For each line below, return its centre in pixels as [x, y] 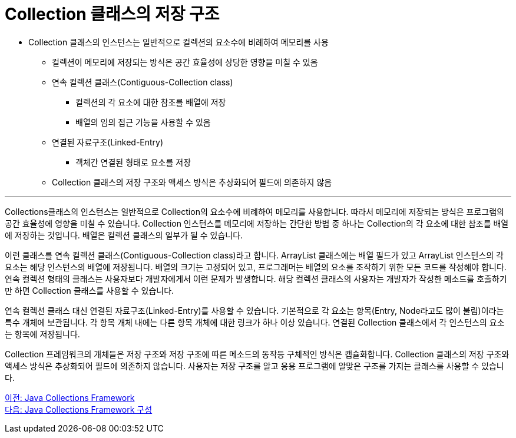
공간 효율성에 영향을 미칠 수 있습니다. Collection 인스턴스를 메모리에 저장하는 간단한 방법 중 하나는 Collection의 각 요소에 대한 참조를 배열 [257, 223]
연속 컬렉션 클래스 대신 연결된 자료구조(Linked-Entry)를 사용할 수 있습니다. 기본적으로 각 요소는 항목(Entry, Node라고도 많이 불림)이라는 [254, 310]
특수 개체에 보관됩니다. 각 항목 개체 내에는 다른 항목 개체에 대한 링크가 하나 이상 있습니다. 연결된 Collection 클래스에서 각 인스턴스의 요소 [255, 322]
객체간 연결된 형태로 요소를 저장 [133, 162]
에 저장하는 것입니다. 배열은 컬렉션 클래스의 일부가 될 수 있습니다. [124, 235]
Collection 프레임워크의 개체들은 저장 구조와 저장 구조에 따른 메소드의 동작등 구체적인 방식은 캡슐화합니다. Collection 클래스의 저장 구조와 [257, 354]
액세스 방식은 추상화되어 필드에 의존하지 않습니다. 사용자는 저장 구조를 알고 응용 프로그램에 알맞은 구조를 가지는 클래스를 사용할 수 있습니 [254, 366]
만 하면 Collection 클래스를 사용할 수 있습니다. [90, 290]
